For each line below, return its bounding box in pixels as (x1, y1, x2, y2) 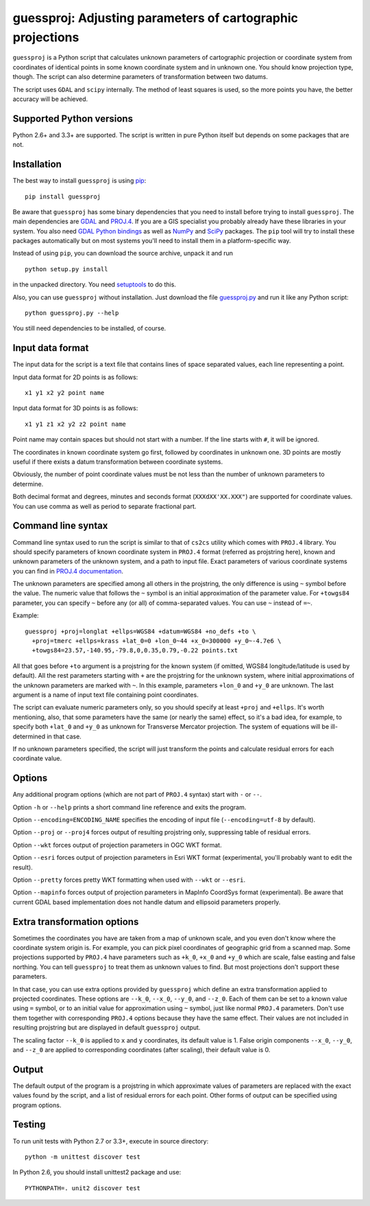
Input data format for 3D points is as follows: (12, 404, 138, 412)
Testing (12, 1119, 46, 1130)
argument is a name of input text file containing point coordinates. (12, 690, 199, 698)
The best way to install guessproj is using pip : (12, 177, 147, 185)
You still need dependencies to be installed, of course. (12, 324, 166, 332)
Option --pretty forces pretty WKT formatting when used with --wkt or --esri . (12, 876, 246, 884)
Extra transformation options (12, 915, 139, 927)
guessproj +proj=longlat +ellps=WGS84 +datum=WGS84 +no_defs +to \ (25, 627, 256, 635)
